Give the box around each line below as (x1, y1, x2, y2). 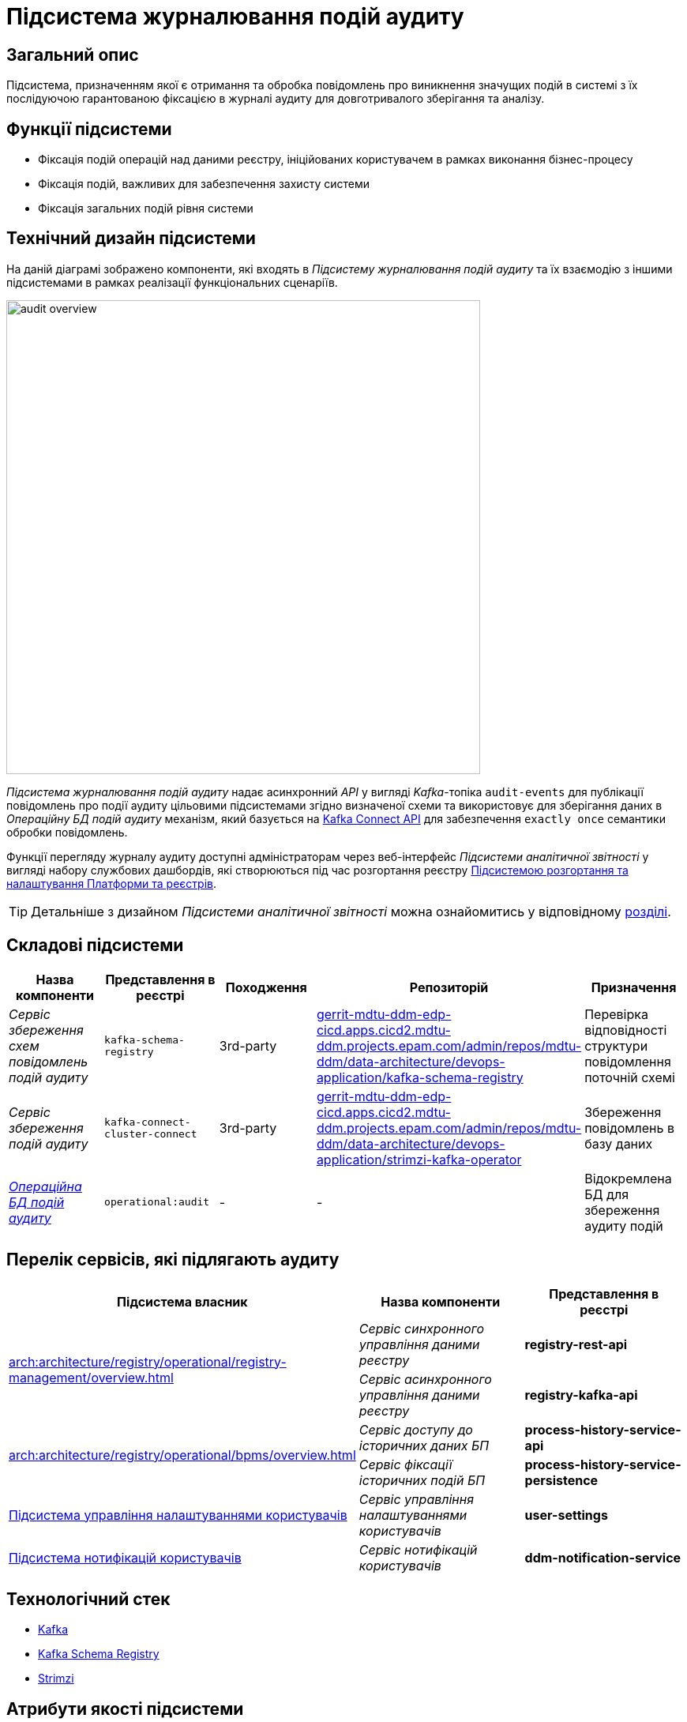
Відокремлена (584, 1170, 672, 1186)
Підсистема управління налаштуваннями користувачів (9, 1506, 347, 1523)
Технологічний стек (6, 1589, 171, 1609)
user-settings (524, 1506, 608, 1523)
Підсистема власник (117, 1293, 248, 1310)
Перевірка (584, 1006, 648, 1022)
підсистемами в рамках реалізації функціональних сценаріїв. (6, 275, 338, 289)
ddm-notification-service (524, 1549, 681, 1566)
